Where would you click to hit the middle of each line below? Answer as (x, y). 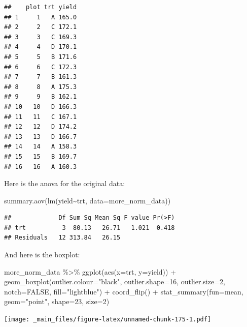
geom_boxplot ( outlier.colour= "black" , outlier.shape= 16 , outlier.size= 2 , (115, 281)
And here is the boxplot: (42, 255)
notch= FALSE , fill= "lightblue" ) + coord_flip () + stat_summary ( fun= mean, (124, 291)
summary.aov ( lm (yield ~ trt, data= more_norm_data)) (87, 200)
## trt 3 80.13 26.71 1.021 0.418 (90, 228)
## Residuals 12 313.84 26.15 (62, 238)
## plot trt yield (41, 7)
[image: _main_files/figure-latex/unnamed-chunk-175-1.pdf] (108, 320)
